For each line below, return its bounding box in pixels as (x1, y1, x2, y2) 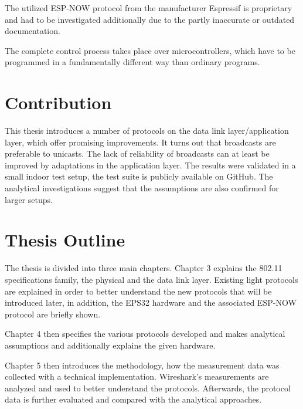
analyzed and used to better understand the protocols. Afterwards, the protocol (5, 381, 291, 394)
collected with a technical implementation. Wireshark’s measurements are (5, 370, 269, 383)
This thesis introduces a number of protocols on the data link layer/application (5, 124, 289, 137)
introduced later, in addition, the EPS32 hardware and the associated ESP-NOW (5, 296, 297, 309)
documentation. (5, 25, 60, 37)
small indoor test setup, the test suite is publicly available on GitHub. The (5, 170, 273, 182)
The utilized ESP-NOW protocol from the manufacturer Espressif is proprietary (5, 2, 292, 13)
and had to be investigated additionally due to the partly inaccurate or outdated (5, 13, 295, 25)
